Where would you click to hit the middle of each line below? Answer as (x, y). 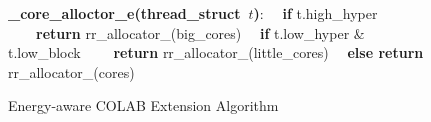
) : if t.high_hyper (315, 13)
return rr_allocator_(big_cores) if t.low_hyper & (200, 32)
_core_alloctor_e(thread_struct (124, 13)
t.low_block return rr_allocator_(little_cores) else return (216, 52)
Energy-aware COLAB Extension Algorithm (143, 105)
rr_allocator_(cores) (71, 71)
